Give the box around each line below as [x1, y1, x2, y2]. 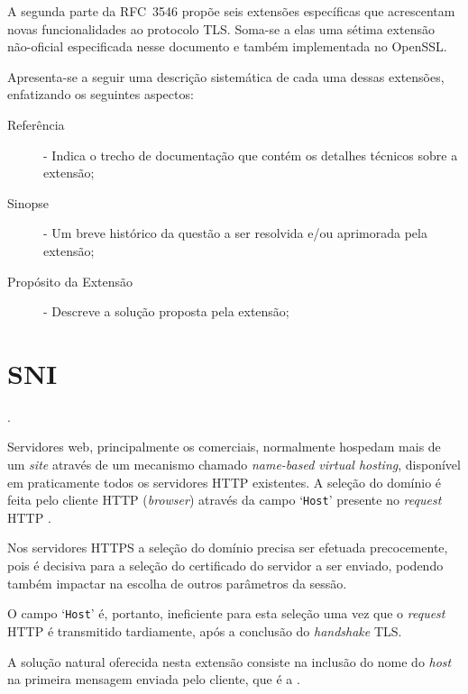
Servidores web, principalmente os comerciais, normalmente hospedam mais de [7, 437, 441, 456]
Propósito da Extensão [7, 271, 133, 290]
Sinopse [7, 193, 49, 212]
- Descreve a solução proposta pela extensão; [43, 302, 289, 321]
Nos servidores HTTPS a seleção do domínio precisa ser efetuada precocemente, [7, 538, 448, 557]
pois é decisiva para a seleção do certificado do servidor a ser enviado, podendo [7, 556, 444, 575]
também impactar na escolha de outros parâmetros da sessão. [7, 573, 347, 592]
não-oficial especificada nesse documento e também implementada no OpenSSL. [7, 37, 447, 56]
